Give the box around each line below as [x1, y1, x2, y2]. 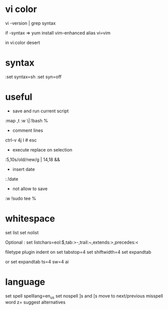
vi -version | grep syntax [5, 20, 56, 26]
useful [5, 91, 33, 103]
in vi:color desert [5, 39, 40, 46]
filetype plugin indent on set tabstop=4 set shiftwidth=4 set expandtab [5, 249, 151, 255]
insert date [12, 166, 35, 172]
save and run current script [12, 108, 69, 114]
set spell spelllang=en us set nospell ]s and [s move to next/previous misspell [5, 292, 163, 300]
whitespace [5, 213, 55, 224]
